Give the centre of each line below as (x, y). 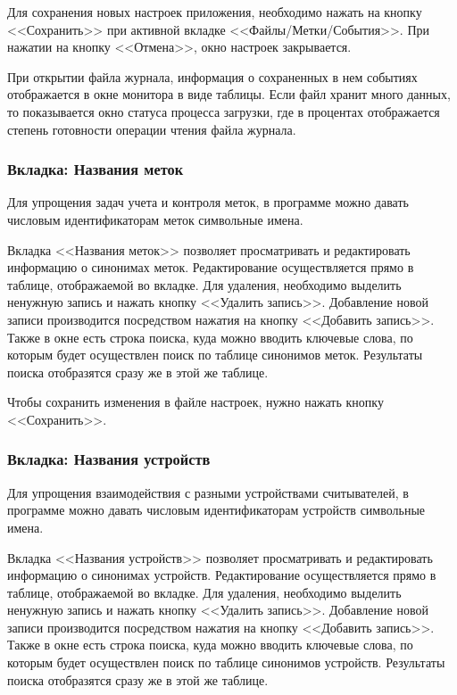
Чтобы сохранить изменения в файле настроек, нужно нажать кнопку (195, 402)
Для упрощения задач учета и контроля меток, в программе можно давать (208, 202)
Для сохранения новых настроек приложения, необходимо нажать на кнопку (215, 12)
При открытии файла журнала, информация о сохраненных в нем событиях (212, 76)
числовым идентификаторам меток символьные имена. (155, 219)
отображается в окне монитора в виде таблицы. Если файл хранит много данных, (229, 94)
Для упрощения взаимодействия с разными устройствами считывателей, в (208, 492)
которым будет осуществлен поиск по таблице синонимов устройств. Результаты (226, 662)
